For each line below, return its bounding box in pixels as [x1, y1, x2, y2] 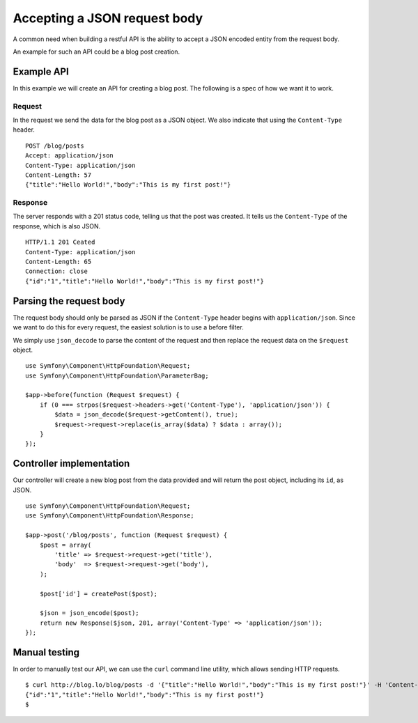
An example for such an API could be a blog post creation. [13, 47, 180, 56]
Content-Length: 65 [25, 258, 92, 266]
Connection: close [25, 267, 88, 275]
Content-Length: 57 [25, 171, 92, 179]
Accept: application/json [25, 152, 114, 160]
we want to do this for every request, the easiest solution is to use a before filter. [13, 323, 244, 332]
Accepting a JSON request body [13, 10, 203, 26]
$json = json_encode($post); [39, 609, 139, 617]
